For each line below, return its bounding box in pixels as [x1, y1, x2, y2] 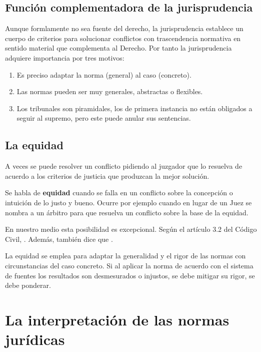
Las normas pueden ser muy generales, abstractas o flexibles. [16, 86, 203, 97]
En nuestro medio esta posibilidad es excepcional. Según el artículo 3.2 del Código [5, 224, 257, 234]
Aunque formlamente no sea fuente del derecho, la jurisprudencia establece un [5, 23, 243, 34]
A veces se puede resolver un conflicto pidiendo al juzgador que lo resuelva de [5, 161, 242, 171]
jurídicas [5, 329, 65, 349]
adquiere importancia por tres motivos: [5, 52, 124, 63]
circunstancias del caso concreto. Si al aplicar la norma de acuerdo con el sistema [5, 260, 253, 270]
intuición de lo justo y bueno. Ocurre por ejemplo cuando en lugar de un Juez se [5, 197, 252, 207]
